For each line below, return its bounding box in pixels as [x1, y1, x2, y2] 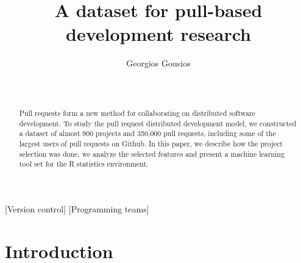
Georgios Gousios [126, 57, 191, 70]
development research [66, 21, 251, 46]
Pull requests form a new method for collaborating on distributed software [19, 107, 255, 118]
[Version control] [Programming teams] [5, 202, 149, 215]
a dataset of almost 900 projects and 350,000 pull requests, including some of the [19, 128, 276, 139]
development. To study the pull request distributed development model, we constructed [19, 118, 297, 128]
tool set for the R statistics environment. [19, 159, 149, 169]
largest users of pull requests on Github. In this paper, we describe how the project [19, 138, 283, 148]
